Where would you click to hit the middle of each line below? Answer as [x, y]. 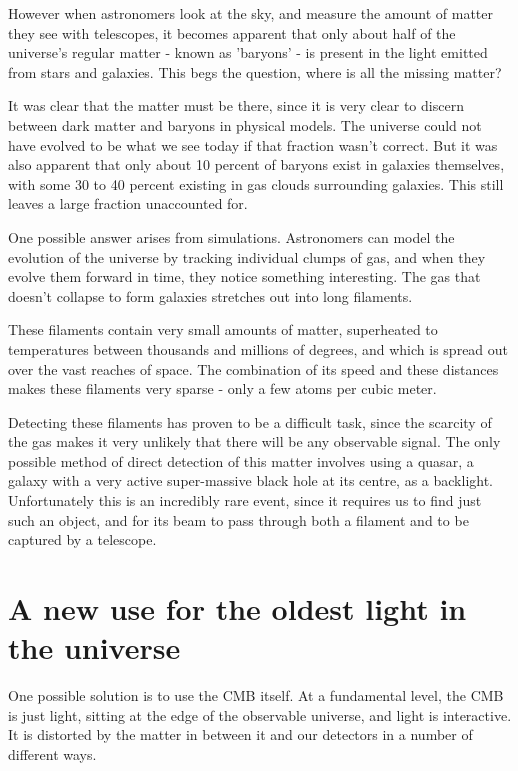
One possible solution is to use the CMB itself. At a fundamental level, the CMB [256, 695]
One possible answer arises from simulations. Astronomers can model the [231, 236]
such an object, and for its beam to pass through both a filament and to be [238, 519]
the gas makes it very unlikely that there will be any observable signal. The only [254, 441]
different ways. [52, 753]
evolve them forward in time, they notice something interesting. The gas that [244, 276]
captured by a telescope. [82, 539]
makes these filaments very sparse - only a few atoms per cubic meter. [222, 388]
